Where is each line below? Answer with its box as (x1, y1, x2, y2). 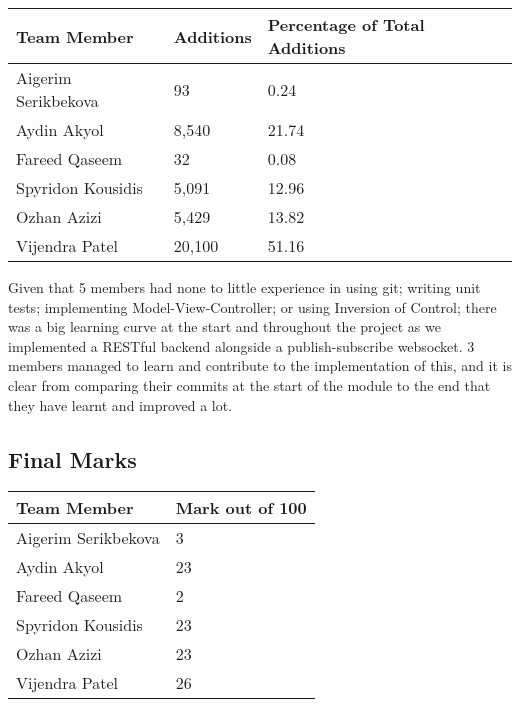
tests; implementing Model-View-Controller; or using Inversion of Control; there (8, 296, 497, 317)
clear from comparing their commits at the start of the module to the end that (8, 374, 491, 395)
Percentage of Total (267, 13, 425, 36)
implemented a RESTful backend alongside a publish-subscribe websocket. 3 (8, 335, 475, 356)
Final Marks (8, 443, 137, 474)
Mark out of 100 (175, 496, 307, 520)
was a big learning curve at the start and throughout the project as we (8, 316, 441, 337)
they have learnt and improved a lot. (8, 394, 233, 415)
